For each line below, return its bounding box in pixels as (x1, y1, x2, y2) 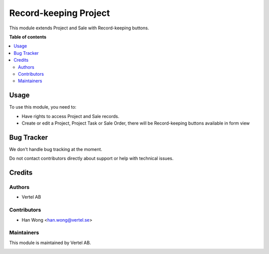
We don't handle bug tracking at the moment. (9, 146, 102, 152)
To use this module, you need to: (9, 104, 77, 110)
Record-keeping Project (9, 7, 110, 18)
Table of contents (9, 34, 47, 40)
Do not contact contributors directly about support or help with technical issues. (9, 155, 174, 161)
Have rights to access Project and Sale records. (21, 113, 120, 119)
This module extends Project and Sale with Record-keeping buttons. (9, 25, 149, 31)
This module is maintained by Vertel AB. (9, 240, 91, 246)
